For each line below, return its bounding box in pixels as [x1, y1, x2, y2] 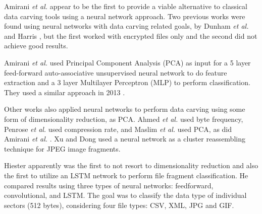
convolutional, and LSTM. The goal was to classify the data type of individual [4, 190, 247, 200]
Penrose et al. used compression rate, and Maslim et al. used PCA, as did [4, 123, 232, 134]
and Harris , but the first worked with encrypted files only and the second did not [4, 30, 257, 41]
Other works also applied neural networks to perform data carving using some [4, 104, 245, 114]
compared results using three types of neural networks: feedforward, [4, 180, 214, 190]
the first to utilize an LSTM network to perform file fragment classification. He [4, 170, 248, 180]
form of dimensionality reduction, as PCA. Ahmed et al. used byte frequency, [4, 113, 243, 124]
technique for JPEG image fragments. [4, 143, 121, 154]
